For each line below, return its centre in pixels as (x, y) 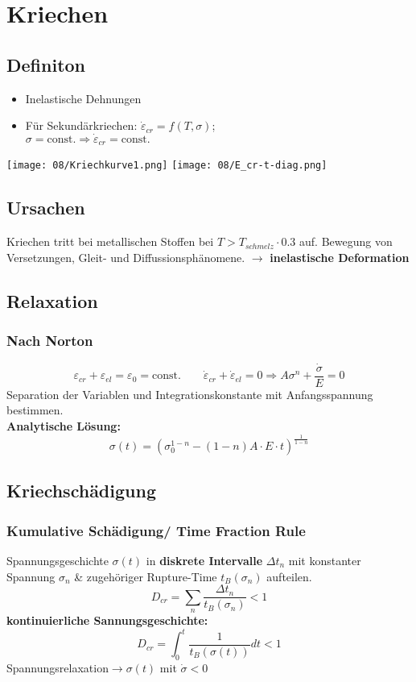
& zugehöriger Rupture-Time (146, 576)
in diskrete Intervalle (204, 560)
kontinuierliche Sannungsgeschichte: (107, 620)
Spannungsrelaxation (58, 667)
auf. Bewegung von (346, 241)
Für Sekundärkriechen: (81, 125)
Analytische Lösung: (64, 425)
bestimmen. (35, 410)
